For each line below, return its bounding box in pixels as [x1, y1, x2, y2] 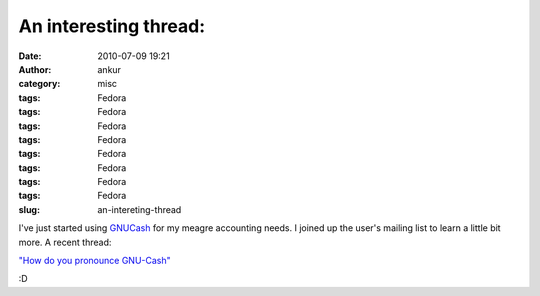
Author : [18, 63, 52, 75]
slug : [18, 203, 40, 215]
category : [18, 78, 61, 90]
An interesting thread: [18, 15, 206, 37]
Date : [18, 50, 42, 62]
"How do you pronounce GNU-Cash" [18, 255, 172, 267]
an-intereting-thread [97, 203, 182, 215]
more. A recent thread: [18, 236, 112, 248]
